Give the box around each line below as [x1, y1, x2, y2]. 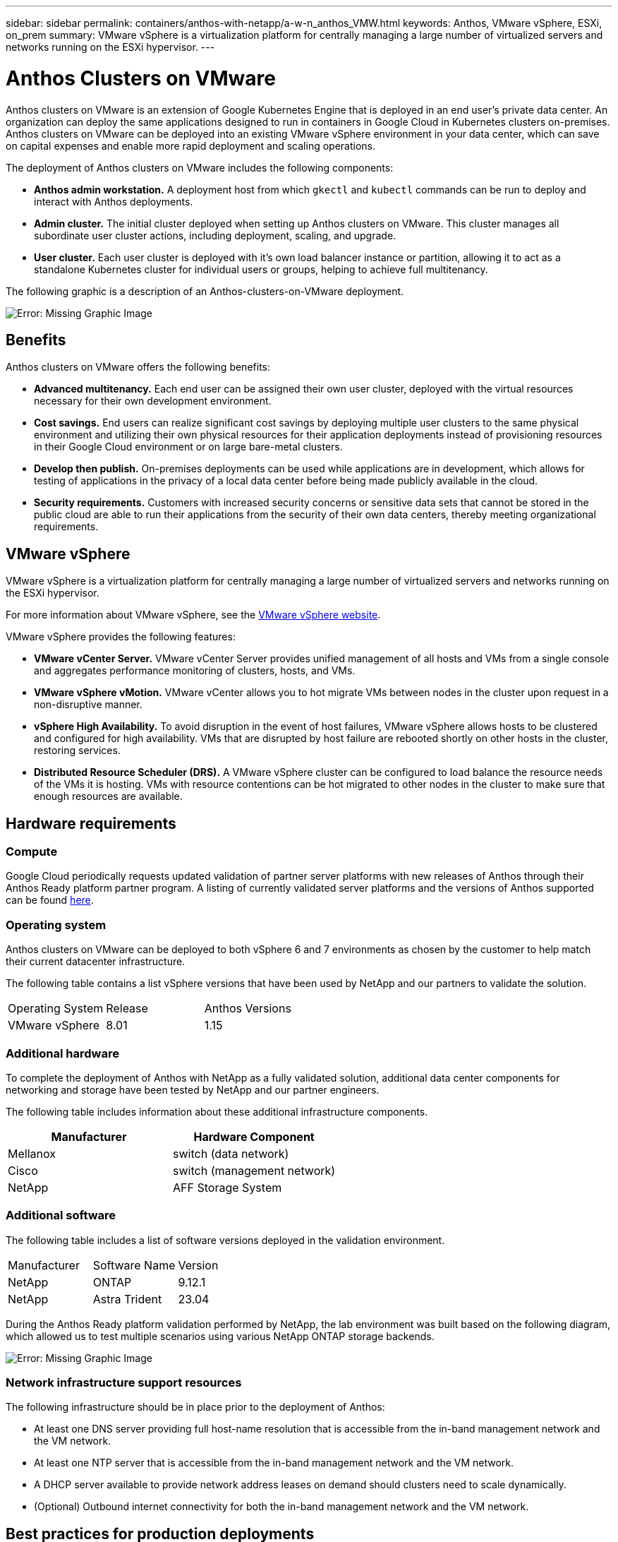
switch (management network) [173, 1163, 336, 1178]
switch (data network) [173, 1146, 289, 1161]
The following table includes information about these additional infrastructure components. [6, 1105, 428, 1118]
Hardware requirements [6, 814, 176, 832]
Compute [6, 844, 58, 859]
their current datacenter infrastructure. [6, 955, 186, 968]
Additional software [6, 1208, 116, 1223]
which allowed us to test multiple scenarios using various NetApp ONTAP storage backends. [6, 1329, 435, 1342]
